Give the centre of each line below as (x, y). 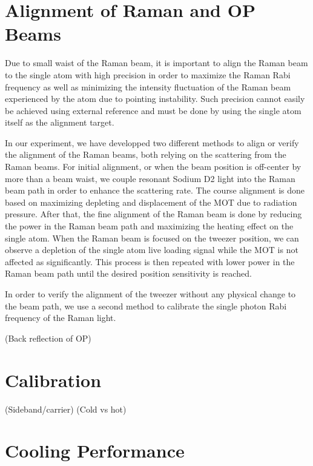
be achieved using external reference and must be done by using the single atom (153, 110)
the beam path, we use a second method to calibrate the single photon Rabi (146, 306)
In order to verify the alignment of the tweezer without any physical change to (150, 294)
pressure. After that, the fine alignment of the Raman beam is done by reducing (153, 214)
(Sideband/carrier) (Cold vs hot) (66, 409)
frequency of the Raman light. (61, 318)
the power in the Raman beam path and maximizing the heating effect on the (149, 226)
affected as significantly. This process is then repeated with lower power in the (150, 261)
